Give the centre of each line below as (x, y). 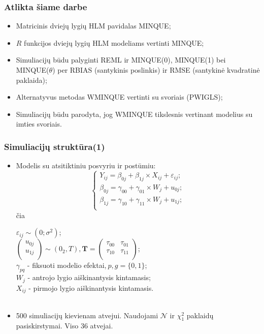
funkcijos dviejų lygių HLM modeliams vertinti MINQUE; (114, 42)
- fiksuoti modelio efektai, (67, 265)
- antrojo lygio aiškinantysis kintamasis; (89, 277)
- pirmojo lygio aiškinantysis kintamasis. (91, 287)
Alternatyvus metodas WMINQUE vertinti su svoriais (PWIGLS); (119, 97)
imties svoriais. (39, 124)
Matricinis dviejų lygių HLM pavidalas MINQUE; (93, 26)
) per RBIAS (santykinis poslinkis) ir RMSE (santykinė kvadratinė (156, 70)
